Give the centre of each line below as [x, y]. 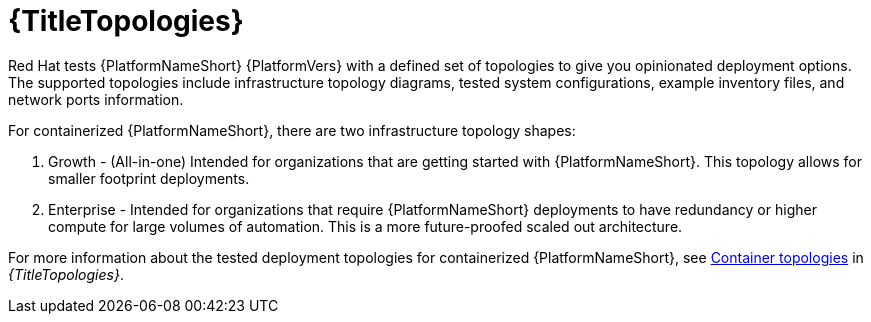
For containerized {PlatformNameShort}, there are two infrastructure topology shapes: [292, 130]
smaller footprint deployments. [149, 178]
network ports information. [96, 99]
